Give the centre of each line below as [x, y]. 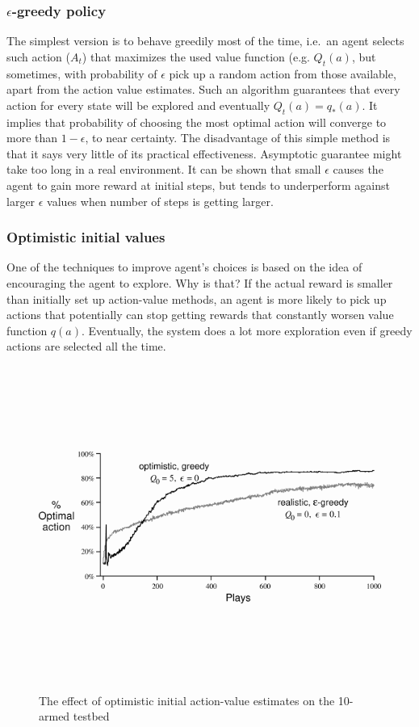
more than [32, 138]
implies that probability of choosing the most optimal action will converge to [197, 122]
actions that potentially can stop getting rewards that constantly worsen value [200, 315]
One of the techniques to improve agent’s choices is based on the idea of [184, 267]
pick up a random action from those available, [283, 73]
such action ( [39, 56]
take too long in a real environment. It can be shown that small [164, 169]
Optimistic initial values [86, 237]
